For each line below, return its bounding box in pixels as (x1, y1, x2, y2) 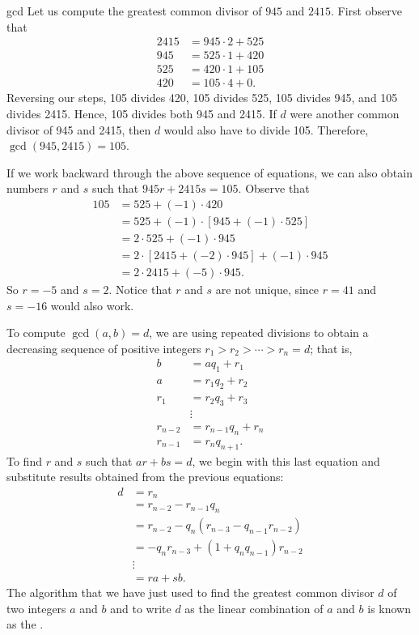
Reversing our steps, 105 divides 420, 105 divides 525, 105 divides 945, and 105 (6, 89, 398, 106)
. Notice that (108, 281, 172, 298)
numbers (6, 180, 49, 197)
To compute (6, 324, 66, 341)
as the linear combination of (184, 599, 324, 616)
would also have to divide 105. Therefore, (163, 121, 369, 138)
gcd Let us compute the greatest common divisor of (6, 2, 262, 19)
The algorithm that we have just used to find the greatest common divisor (6, 584, 375, 601)
